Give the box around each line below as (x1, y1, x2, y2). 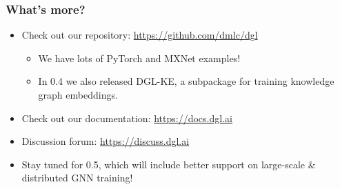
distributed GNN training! (21, 170, 133, 185)
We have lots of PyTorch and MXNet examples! (38, 50, 241, 65)
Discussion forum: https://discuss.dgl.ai (21, 134, 190, 148)
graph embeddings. (38, 88, 118, 101)
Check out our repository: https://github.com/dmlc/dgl (21, 28, 258, 42)
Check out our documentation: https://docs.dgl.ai (21, 110, 232, 125)
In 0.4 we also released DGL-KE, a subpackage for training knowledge (38, 74, 334, 88)
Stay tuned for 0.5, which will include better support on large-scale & (21, 157, 316, 171)
